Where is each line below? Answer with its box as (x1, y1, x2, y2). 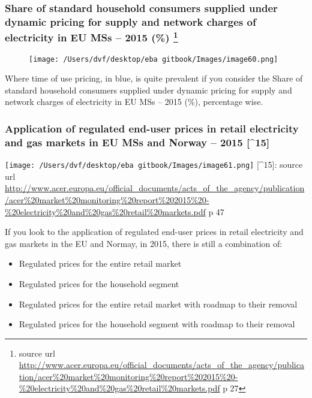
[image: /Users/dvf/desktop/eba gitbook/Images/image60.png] (29, 55, 278, 64)
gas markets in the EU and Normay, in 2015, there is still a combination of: (5, 237, 283, 249)
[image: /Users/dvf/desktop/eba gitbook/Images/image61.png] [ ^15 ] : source (5, 158, 303, 171)
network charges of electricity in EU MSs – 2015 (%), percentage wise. (5, 95, 263, 108)
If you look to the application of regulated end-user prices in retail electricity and (5, 225, 304, 238)
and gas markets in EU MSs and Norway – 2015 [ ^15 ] (5, 134, 270, 149)
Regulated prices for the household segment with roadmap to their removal (19, 318, 295, 330)
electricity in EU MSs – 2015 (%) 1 (5, 28, 178, 45)
